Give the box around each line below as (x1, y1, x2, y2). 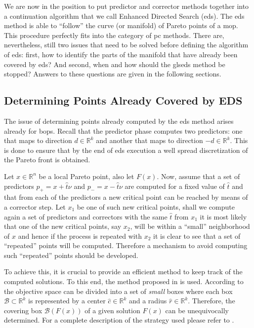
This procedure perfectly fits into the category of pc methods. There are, (4, 30, 224, 40)
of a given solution (85, 305, 140, 315)
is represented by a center (28, 295, 106, 306)
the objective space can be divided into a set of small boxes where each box (4, 286, 233, 296)
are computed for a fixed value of (125, 181, 225, 191)
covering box (4, 305, 42, 315)
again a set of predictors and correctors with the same (4, 211, 168, 221)
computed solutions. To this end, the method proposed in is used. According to (4, 276, 244, 287)
